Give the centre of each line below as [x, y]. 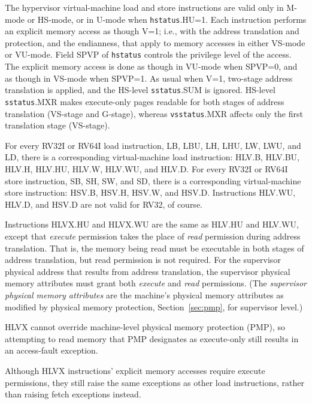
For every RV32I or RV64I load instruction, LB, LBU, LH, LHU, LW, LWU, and [153, 145]
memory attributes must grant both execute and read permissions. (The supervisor [156, 283]
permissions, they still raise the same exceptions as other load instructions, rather [155, 382]
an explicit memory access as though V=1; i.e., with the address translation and [152, 31]
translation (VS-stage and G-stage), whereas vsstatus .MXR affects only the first [154, 113]
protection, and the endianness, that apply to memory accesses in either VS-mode [155, 42]
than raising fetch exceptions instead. [73, 394]
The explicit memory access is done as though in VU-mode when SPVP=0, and [151, 66]
